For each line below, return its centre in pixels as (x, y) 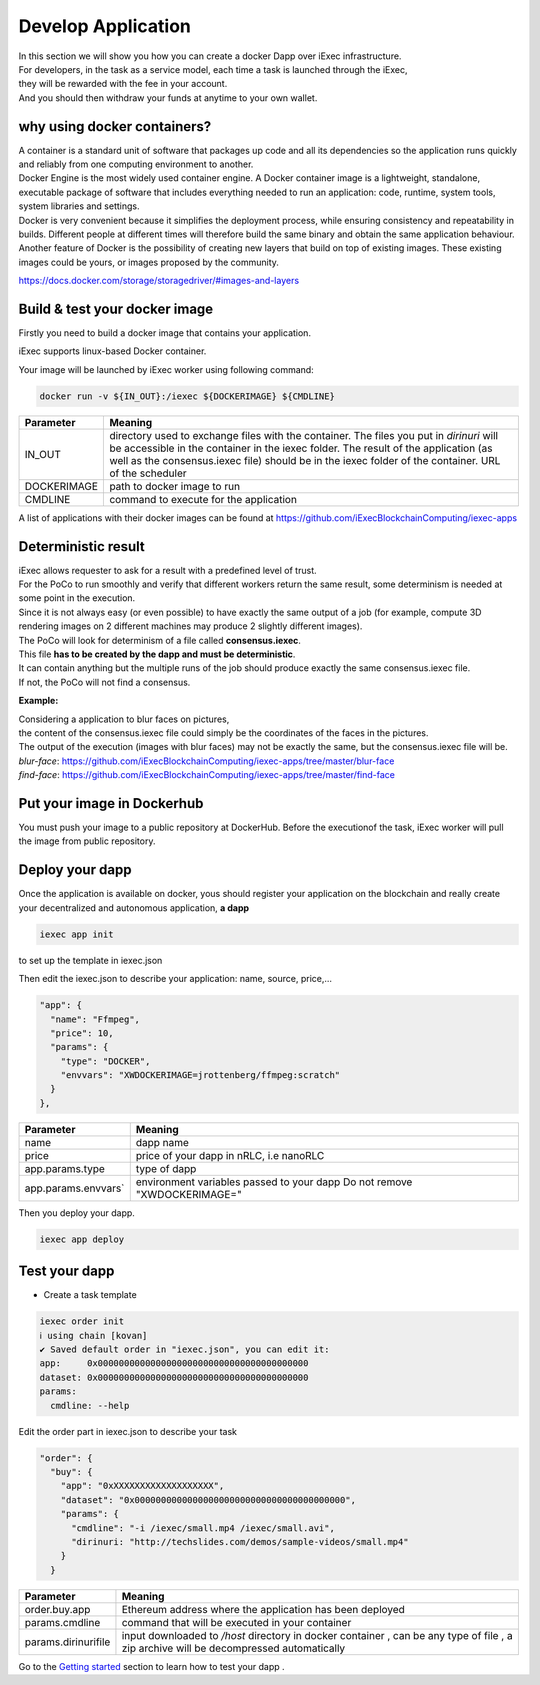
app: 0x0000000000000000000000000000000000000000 (174, 1363)
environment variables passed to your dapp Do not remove (274, 1182)
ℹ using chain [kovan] (93, 1335)
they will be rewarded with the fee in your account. (123, 84)
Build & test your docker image (116, 308)
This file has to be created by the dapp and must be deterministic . (157, 654)
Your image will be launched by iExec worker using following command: (166, 369)
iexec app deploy (82, 1239)
